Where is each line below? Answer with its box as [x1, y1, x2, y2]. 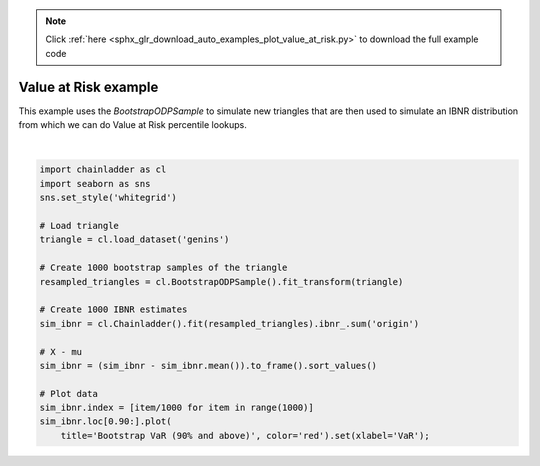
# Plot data [39, 388, 99, 399]
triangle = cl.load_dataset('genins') [39, 234, 230, 245]
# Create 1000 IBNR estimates [39, 304, 188, 315]
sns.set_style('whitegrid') [39, 192, 177, 204]
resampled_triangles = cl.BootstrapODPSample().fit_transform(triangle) [39, 276, 404, 287]
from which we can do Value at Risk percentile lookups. [18, 119, 247, 131]
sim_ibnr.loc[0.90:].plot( [39, 416, 172, 427]
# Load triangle [39, 220, 120, 232]
